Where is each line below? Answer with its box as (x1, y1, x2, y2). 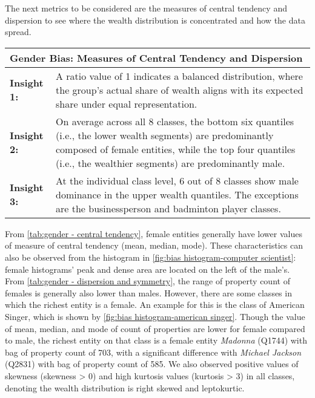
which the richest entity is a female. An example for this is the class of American (5, 298, 305, 311)
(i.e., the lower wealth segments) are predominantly (56, 128, 274, 142)
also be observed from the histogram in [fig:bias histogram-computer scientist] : (5, 250, 296, 263)
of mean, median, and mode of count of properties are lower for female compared (5, 322, 305, 334)
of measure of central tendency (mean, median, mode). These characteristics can (5, 239, 303, 252)
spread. (5, 25, 31, 38)
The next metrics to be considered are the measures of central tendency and (5, 2, 287, 14)
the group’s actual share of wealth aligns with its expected (56, 82, 303, 97)
